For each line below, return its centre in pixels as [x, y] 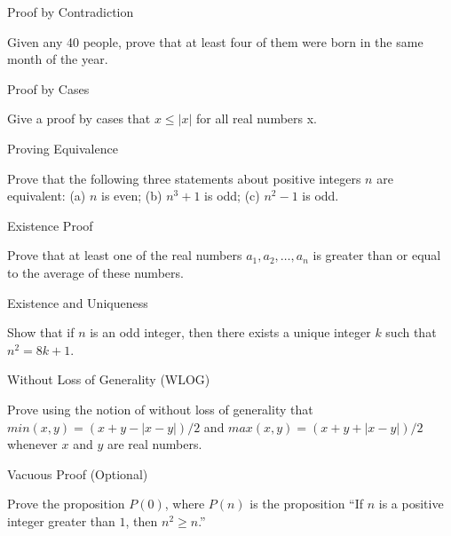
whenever [32, 444]
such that [411, 332]
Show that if [41, 332]
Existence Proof [50, 225]
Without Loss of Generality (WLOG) [109, 379]
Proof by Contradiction [71, 12]
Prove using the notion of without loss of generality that [160, 409]
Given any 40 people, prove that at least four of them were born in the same [215, 41]
